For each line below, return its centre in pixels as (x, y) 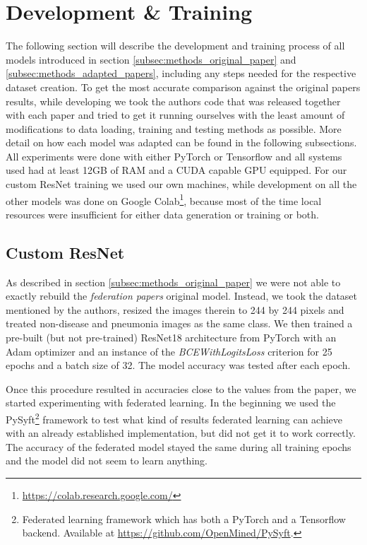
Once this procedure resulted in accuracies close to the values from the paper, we (181, 388)
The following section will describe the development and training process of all (175, 46)
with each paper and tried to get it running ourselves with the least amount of (175, 115)
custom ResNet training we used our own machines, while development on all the (181, 184)
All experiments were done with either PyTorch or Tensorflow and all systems (174, 156)
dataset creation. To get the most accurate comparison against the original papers (183, 87)
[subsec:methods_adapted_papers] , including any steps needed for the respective (181, 73)
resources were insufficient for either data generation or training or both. (162, 214)
